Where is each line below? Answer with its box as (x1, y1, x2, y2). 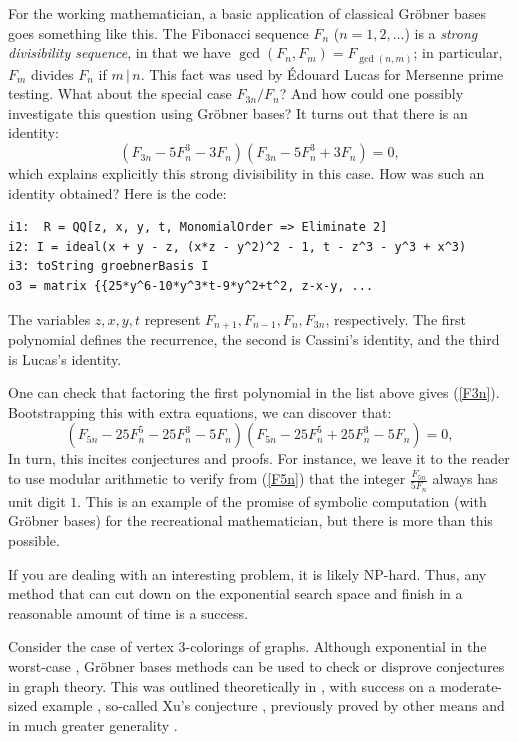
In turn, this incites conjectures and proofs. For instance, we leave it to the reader (8, 448, 510, 469)
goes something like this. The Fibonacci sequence (8, 22, 309, 43)
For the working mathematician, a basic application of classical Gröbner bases (8, 3, 487, 23)
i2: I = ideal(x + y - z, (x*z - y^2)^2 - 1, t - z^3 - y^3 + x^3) (8, 239, 467, 254)
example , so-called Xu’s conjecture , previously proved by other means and (42, 695, 505, 716)
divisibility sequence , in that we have (8, 42, 231, 63)
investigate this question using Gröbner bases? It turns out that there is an (8, 102, 468, 123)
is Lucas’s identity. (8, 348, 122, 369)
